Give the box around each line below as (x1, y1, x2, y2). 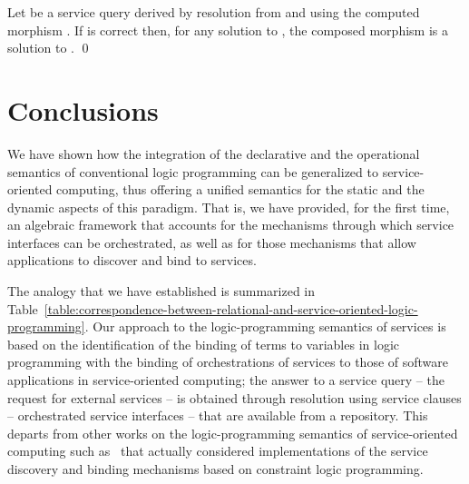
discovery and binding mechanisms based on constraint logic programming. (7, 459, 424, 478)
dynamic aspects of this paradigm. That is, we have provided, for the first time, (7, 197, 450, 216)
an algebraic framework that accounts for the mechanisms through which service (7, 215, 454, 234)
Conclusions (7, 91, 159, 128)
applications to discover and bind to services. (7, 251, 257, 270)
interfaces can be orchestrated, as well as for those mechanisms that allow (7, 232, 416, 252)
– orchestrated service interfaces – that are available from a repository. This (7, 406, 428, 425)
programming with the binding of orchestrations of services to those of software (7, 352, 449, 371)
